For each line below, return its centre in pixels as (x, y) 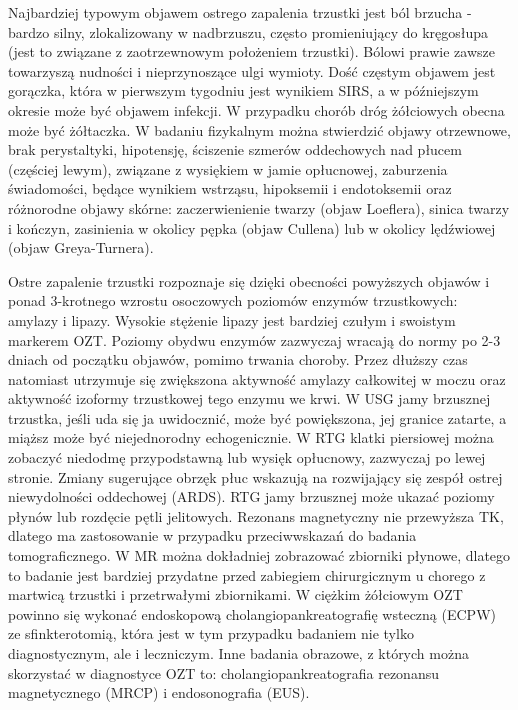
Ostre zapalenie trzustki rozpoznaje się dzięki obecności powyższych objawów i (249, 280)
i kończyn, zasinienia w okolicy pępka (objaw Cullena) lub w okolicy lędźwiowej (252, 227)
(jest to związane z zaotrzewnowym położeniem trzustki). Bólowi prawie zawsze (251, 51)
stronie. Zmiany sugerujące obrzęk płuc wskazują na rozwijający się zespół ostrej (255, 476)
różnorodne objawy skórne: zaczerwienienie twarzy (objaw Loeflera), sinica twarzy (259, 207)
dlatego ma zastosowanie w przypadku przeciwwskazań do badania (212, 535)
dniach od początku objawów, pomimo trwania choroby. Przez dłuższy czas (238, 359)
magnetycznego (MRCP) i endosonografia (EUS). (159, 692)
